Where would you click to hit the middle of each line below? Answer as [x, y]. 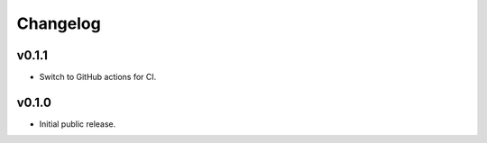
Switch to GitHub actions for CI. [98, 77]
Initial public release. [78, 124]
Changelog [59, 23]
